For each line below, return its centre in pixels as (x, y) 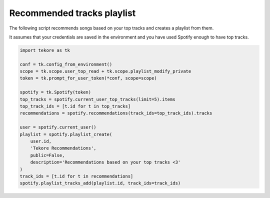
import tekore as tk (45, 50)
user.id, (41, 141)
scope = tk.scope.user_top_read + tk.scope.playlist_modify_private (105, 71)
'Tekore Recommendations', (63, 148)
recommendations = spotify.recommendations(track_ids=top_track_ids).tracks (116, 113)
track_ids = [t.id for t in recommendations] (76, 176)
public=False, (47, 155)
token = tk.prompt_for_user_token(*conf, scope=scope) (88, 78)
